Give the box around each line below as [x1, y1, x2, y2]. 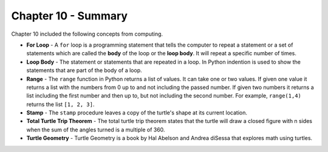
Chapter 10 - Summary [11, 9, 128, 22]
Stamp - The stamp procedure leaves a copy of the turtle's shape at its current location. [26, 109, 248, 116]
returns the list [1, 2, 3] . [26, 101, 95, 108]
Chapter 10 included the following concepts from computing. [11, 30, 163, 38]
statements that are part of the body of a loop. [26, 67, 142, 74]
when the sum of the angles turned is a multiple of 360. [26, 126, 165, 133]
